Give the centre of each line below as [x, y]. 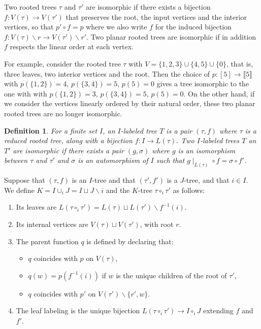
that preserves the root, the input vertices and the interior [156, 17]
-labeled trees [220, 140]
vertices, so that [29, 27]
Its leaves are [36, 207]
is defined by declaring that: [130, 241]
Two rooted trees [30, 7]
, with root [157, 224]
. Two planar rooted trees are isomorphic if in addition [171, 36]
